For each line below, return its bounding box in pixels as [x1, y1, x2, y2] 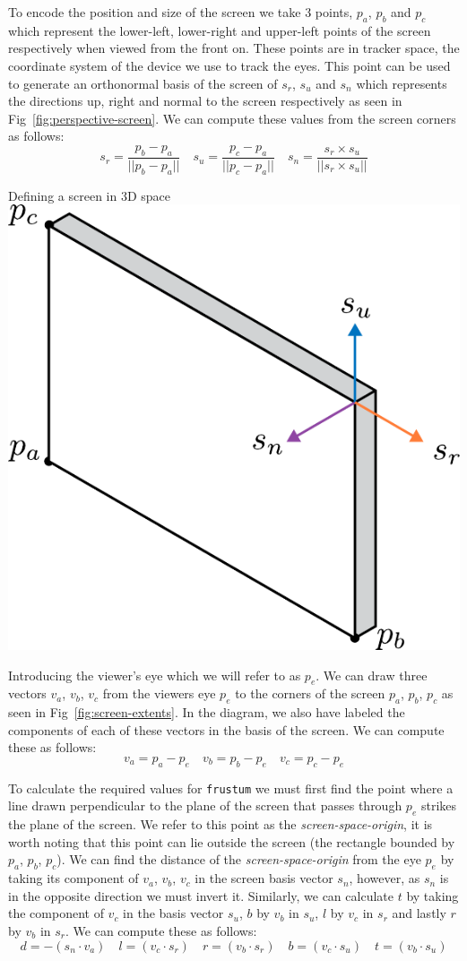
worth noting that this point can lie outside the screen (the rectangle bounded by [8, 832, 455, 851]
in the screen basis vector [195, 869, 333, 887]
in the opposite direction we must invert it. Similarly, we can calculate [8, 886, 393, 905]
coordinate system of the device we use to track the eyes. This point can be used [8, 56, 451, 74]
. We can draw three [316, 665, 428, 684]
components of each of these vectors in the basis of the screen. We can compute [8, 720, 445, 739]
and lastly [392, 904, 446, 922]
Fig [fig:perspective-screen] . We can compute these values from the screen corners [8, 108, 456, 127]
